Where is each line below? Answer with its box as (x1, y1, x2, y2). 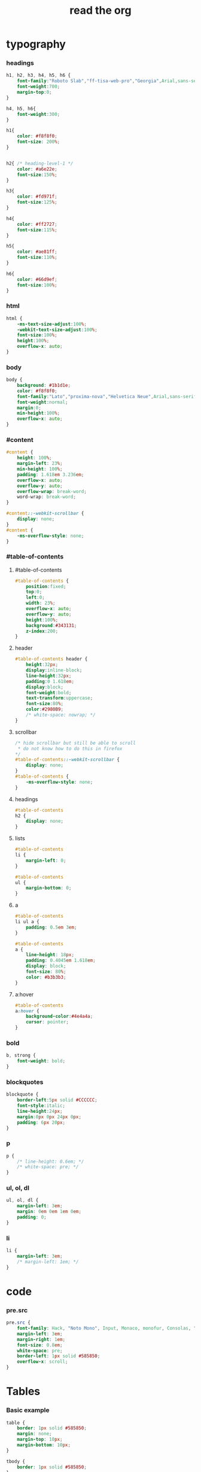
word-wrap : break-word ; (17, 494, 77, 500)
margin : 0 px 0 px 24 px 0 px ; (17, 1113, 82, 1120)
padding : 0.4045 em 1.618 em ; (26, 957, 96, 964)
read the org (69, 4, 132, 17)
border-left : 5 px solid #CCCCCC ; (17, 1097, 98, 1103)
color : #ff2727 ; (17, 221, 58, 227)
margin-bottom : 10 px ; (17, 1442, 71, 1448)
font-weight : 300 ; (17, 111, 60, 117)
